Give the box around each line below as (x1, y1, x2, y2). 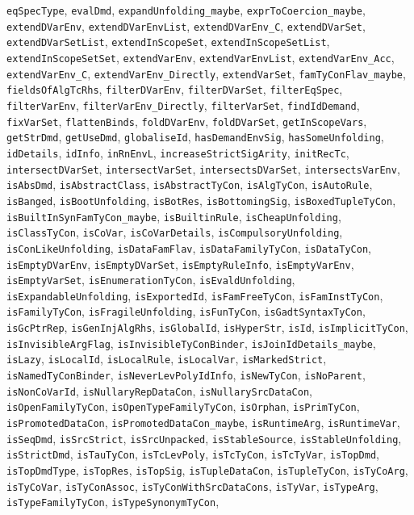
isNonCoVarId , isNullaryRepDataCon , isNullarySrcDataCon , (6, 382, 312, 399)
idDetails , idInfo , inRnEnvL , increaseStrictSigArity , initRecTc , (6, 144, 349, 161)
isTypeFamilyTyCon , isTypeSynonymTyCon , (6, 493, 220, 510)
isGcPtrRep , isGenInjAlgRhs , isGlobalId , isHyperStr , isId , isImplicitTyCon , (6, 319, 408, 336)
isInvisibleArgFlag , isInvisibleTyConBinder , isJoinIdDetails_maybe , (6, 334, 376, 351)
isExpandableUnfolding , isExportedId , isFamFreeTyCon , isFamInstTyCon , (6, 287, 383, 304)
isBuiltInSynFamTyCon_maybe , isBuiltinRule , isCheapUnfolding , (6, 207, 341, 224)
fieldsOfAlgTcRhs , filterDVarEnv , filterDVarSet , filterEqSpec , (6, 81, 343, 98)
